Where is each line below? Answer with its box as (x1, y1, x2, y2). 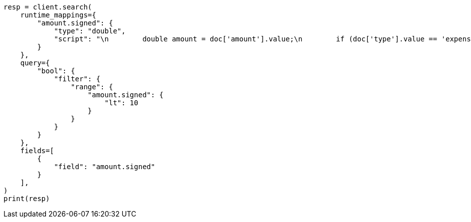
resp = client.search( (3, 3, 92, 11)
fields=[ (20, 147, 54, 155)
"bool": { (37, 67, 75, 75)
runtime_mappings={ (20, 11, 96, 19)
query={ (20, 59, 50, 67)
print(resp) (3, 195, 50, 203)
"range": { (70, 83, 113, 91)
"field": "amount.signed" (54, 163, 155, 171)
